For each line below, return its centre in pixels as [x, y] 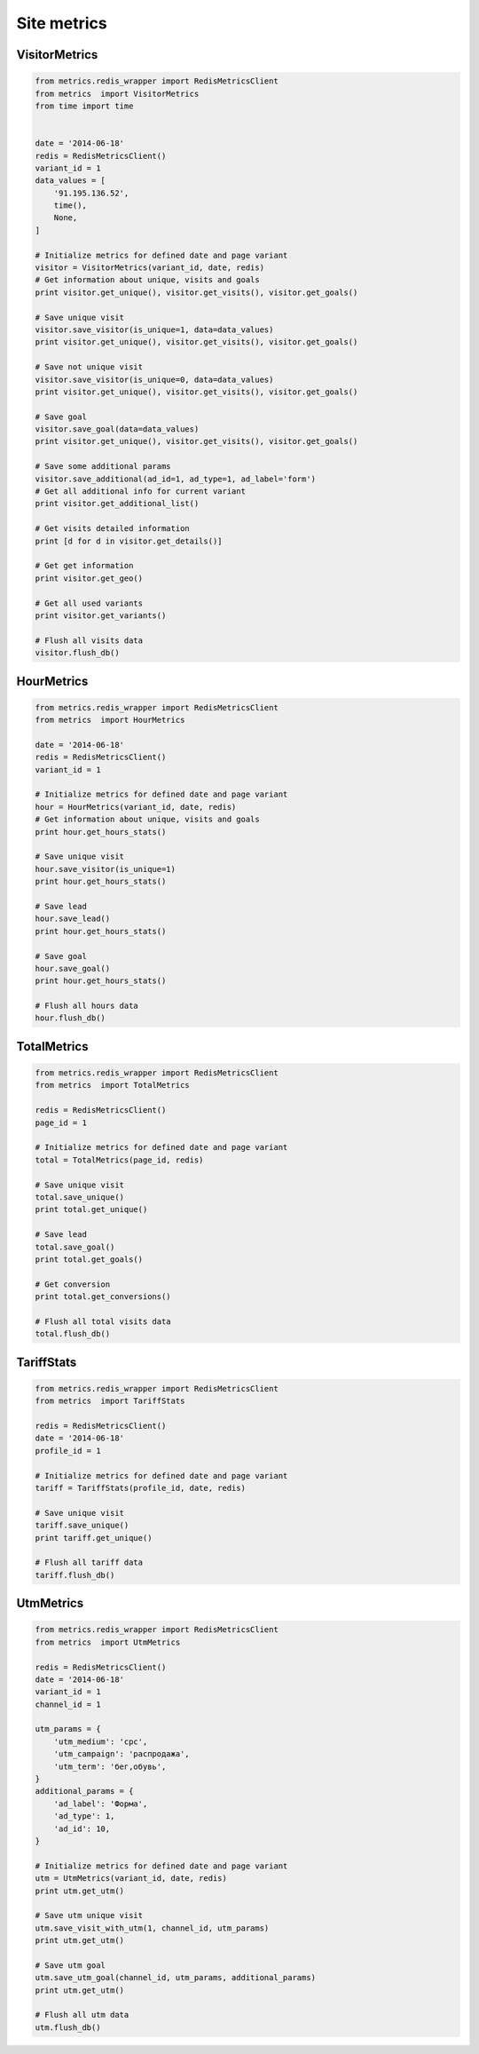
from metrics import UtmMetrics [108, 1642]
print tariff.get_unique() [94, 1538]
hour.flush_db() [71, 1018]
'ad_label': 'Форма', [101, 1804]
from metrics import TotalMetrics [112, 1085]
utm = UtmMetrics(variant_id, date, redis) [131, 1879]
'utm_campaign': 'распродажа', [122, 1754]
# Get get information [84, 566]
